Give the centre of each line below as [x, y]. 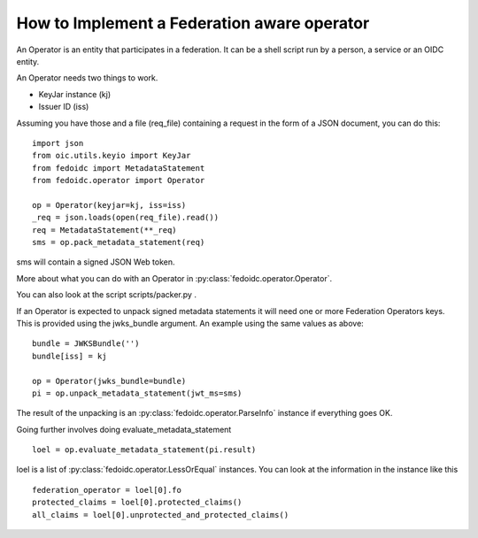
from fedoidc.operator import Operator [119, 181]
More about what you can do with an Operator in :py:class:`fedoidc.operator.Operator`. [174, 278]
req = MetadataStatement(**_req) [104, 230]
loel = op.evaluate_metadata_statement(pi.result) [144, 450]
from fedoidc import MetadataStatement [119, 168]
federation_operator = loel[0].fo [107, 490]
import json [58, 143]
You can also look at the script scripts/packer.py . [106, 295]
